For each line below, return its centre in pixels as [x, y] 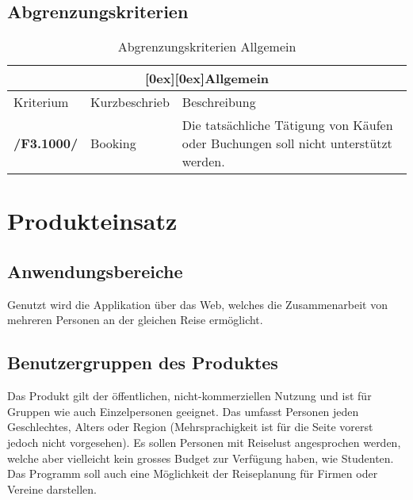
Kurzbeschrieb [130, 102]
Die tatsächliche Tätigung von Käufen [287, 125]
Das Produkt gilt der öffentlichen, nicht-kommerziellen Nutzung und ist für [189, 396]
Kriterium [41, 102]
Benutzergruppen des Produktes [143, 363]
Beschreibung [219, 102]
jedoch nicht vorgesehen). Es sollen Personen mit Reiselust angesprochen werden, [204, 442]
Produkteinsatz [92, 221]
